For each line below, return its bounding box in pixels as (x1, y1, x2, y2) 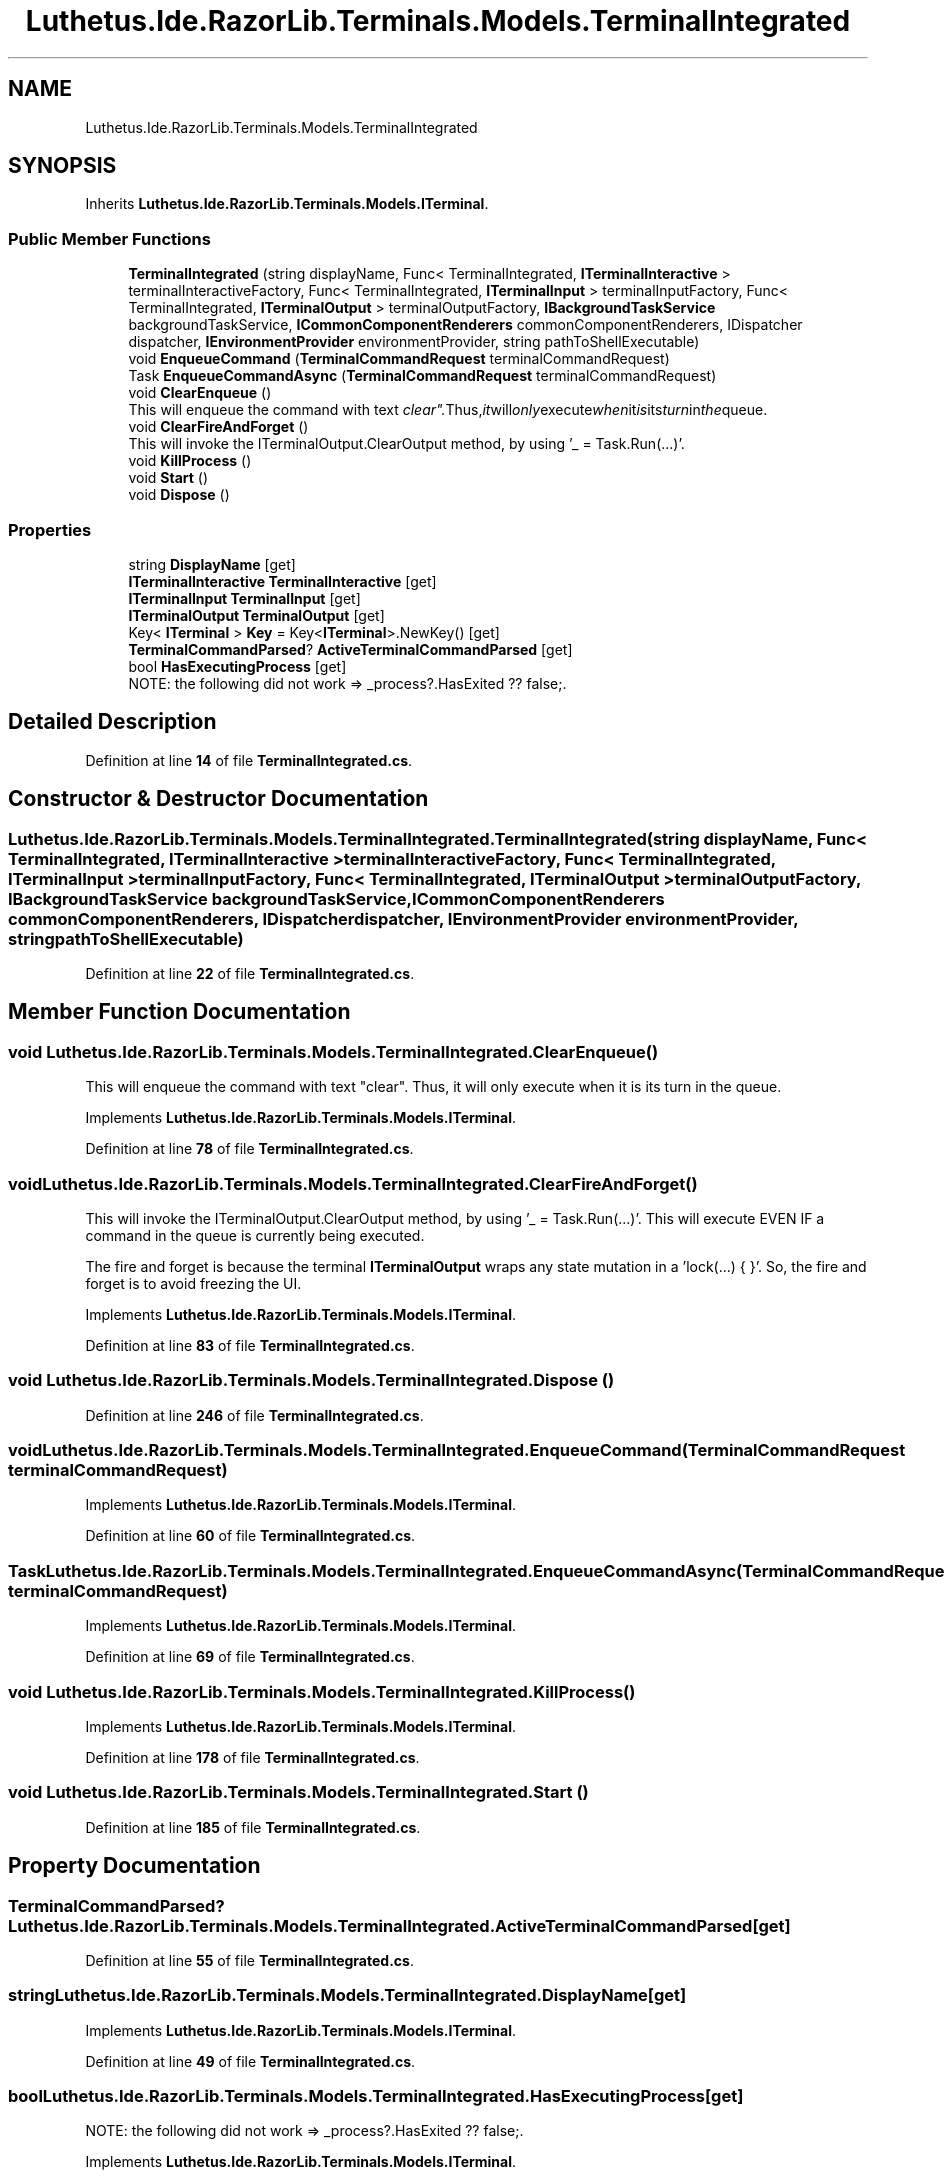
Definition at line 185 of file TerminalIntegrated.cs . (85, 1818, 421, 1836)
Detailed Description (8, 709, 217, 735)
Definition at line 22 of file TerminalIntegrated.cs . (85, 965, 415, 982)
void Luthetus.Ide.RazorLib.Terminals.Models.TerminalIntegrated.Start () (8, 1782, 589, 1803)
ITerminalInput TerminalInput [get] (128, 589, 361, 607)
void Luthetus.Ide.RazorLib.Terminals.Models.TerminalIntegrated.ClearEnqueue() (8, 1041, 659, 1062)
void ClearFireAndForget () (128, 418, 309, 436)
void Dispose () (128, 486, 230, 504)
